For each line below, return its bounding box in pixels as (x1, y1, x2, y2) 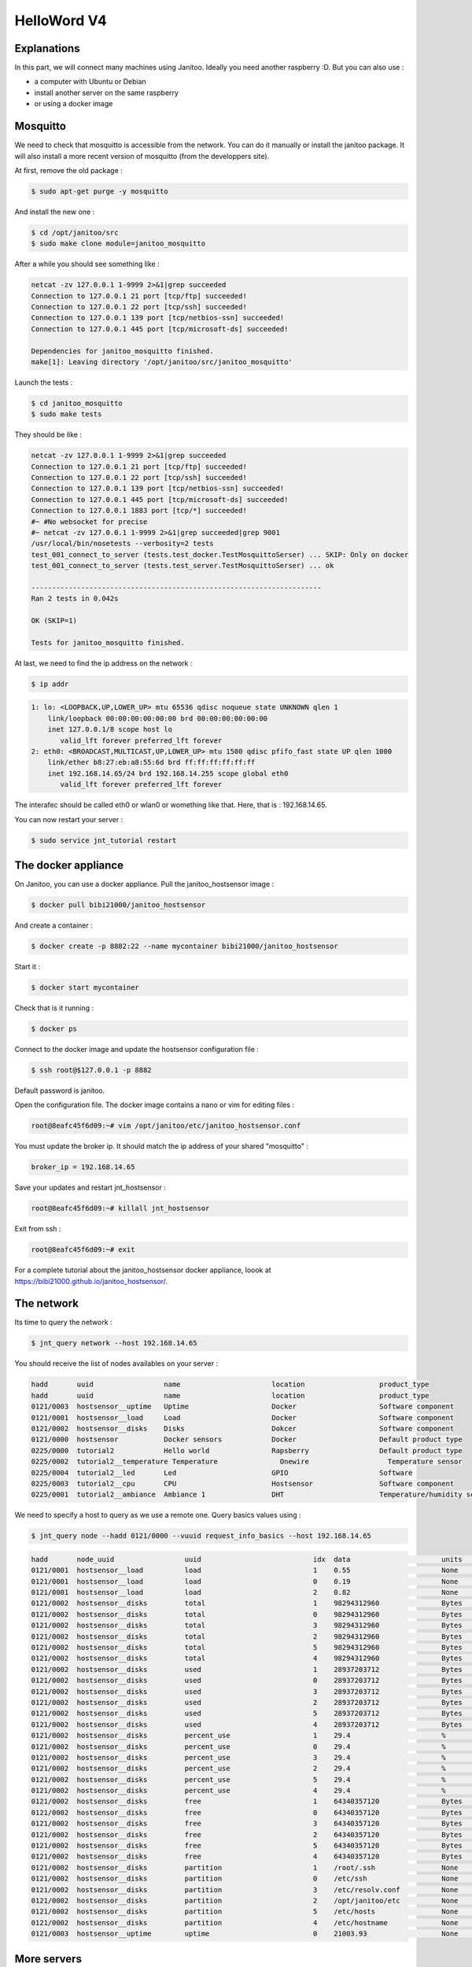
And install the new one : (14, 207, 95, 216)
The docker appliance (14, 858, 124, 872)
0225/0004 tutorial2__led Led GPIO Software (31, 1468, 413, 1477)
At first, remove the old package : (14, 165, 124, 175)
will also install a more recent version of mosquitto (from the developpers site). (14, 151, 270, 161)
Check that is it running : (14, 1003, 94, 1013)
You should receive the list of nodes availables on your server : (14, 1359, 219, 1368)
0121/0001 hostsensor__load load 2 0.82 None (31, 1588, 459, 1597)
